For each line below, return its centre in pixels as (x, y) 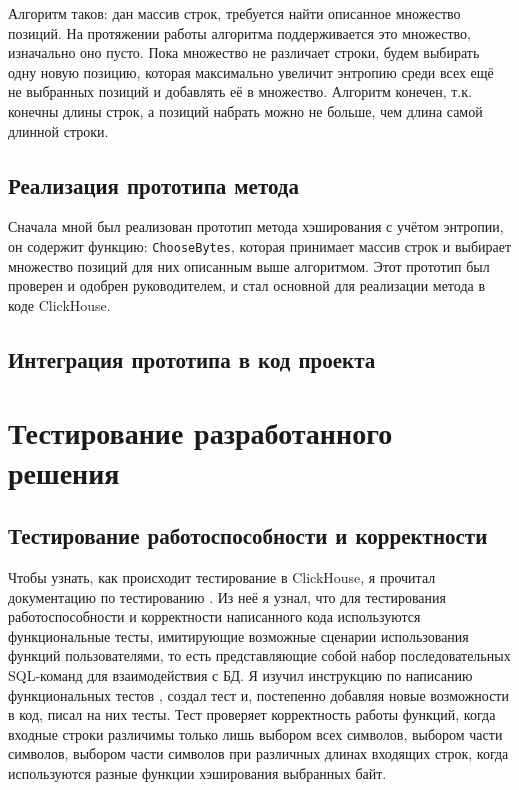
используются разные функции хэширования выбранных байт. (197, 772)
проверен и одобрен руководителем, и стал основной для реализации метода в (247, 285)
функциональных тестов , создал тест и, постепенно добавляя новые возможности (258, 694)
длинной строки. (58, 130)
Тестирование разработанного (200, 432)
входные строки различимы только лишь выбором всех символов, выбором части (255, 733)
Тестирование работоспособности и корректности (248, 535)
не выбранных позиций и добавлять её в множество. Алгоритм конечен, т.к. (240, 91)
